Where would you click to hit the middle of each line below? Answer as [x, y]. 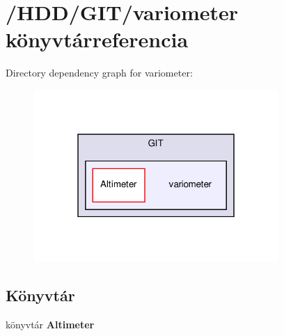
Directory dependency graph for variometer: [99, 73]
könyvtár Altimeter [50, 324]
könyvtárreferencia [97, 39]
